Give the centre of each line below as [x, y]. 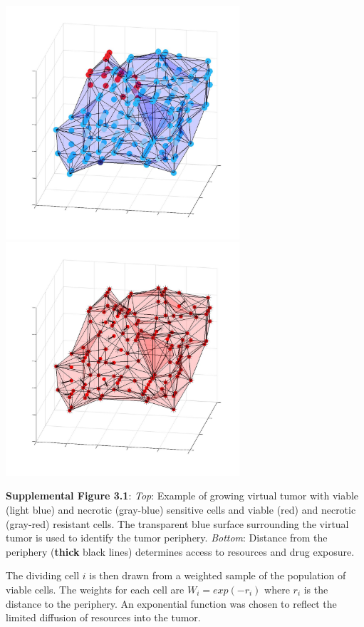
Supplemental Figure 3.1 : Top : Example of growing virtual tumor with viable [182, 496]
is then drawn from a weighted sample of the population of [218, 575]
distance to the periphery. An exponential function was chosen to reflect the [171, 603]
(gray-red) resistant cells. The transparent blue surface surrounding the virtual [177, 523]
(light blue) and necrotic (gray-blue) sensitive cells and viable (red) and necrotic [181, 509]
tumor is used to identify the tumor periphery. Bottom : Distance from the [167, 538]
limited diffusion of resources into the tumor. [103, 617]
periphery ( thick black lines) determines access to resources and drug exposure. [180, 551]
